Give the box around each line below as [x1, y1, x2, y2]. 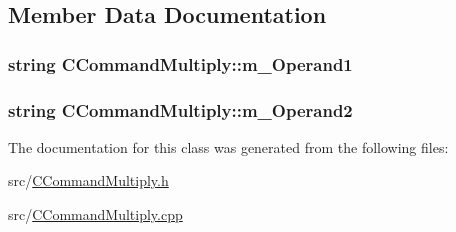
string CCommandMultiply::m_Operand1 [8, 51, 353, 76]
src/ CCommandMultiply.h [8, 170, 169, 191]
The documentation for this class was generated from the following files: [8, 136, 449, 157]
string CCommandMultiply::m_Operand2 [8, 97, 353, 122]
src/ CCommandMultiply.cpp [8, 204, 183, 225]
